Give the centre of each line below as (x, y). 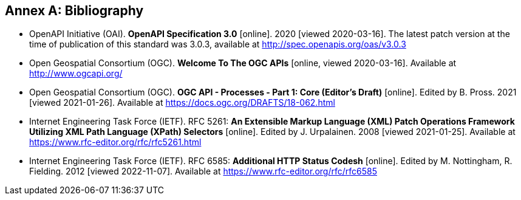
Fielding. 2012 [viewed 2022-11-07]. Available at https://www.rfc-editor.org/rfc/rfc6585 (203, 171)
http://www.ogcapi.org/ (76, 74)
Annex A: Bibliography (74, 11)
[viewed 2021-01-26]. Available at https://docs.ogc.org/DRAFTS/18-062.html (182, 103)
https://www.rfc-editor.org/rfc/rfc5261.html (115, 142)
